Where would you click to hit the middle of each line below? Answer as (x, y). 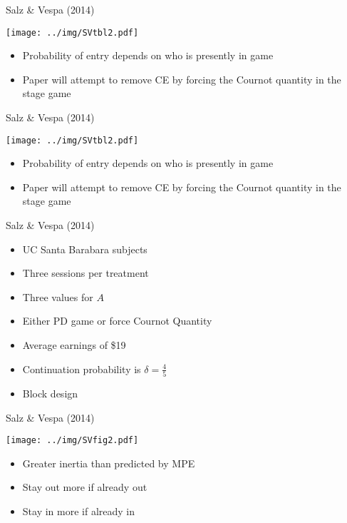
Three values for (58, 296)
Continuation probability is (82, 369)
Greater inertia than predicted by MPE (109, 463)
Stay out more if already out (85, 487)
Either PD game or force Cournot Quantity (117, 321)
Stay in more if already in (79, 511)
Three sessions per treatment (86, 273)
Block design (50, 393)
